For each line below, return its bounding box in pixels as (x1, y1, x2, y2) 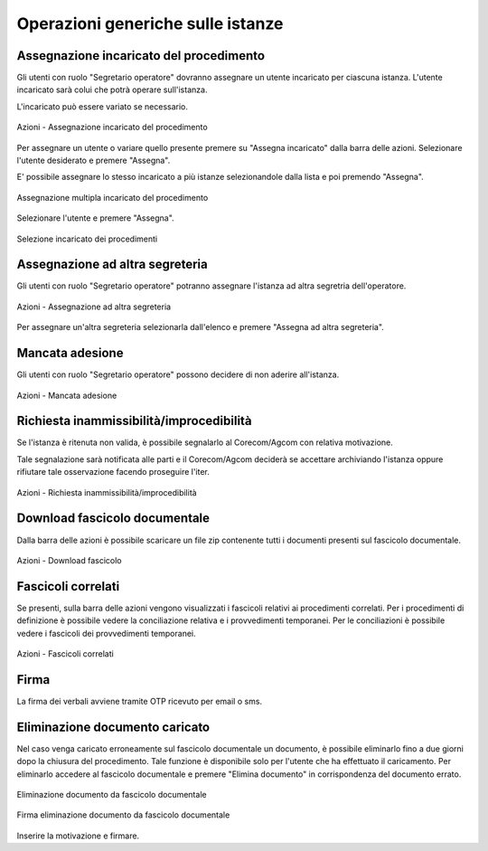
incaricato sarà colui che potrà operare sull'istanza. (16, 84, 208, 95)
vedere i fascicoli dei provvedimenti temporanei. (16, 628, 196, 638)
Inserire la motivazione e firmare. (16, 830, 140, 841)
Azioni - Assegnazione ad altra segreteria (16, 301, 172, 312)
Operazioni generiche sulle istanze (16, 14, 284, 33)
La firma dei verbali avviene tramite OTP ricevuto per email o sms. (16, 695, 262, 706)
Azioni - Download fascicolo (16, 554, 122, 565)
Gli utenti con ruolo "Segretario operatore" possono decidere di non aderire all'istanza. (16, 369, 340, 380)
